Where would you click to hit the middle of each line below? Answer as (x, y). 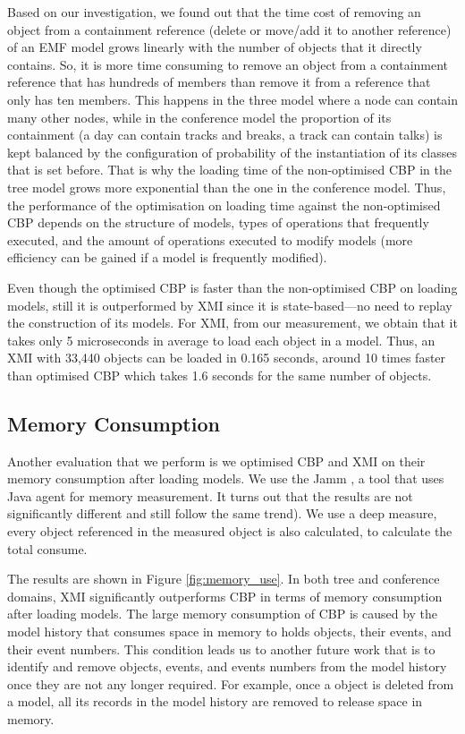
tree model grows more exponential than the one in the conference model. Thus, (227, 187)
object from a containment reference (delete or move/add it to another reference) (229, 29)
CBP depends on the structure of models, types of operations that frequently (218, 222)
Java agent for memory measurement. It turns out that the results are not (210, 495)
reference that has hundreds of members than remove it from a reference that (219, 82)
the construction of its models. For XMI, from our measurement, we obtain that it (232, 323)
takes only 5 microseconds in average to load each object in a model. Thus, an (221, 340)
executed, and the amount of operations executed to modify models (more (210, 239)
